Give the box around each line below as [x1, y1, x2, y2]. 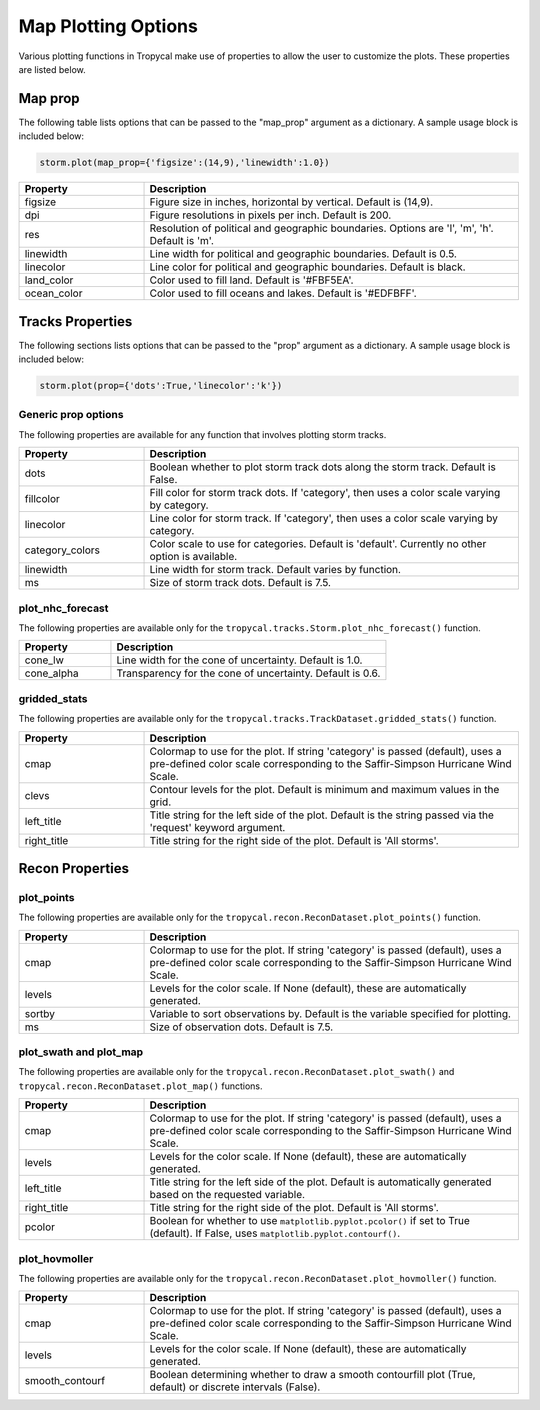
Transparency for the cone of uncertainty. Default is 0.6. [116, 666, 381, 680]
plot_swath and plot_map [18, 1045, 144, 1059]
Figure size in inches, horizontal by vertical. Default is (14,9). [149, 195, 434, 209]
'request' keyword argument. [149, 820, 286, 834]
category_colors [24, 543, 100, 557]
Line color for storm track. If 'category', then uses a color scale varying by [149, 511, 499, 525]
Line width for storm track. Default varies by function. [149, 563, 402, 577]
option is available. [149, 550, 238, 564]
